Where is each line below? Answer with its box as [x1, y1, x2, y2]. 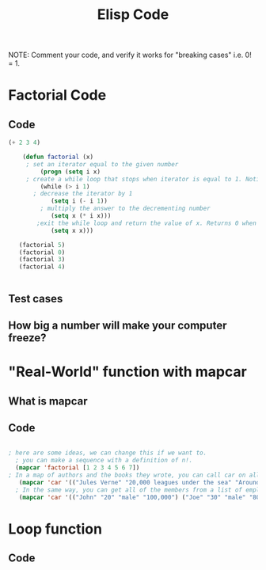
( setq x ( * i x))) [50, 212, 112, 220]
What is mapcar [8, 394, 89, 408]
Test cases [8, 291, 63, 306]
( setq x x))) [50, 226, 93, 234]
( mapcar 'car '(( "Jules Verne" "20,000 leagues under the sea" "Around [18, 478, 260, 486]
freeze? [8, 331, 47, 344]
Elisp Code [97, 6, 169, 24]
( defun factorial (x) [22, 153, 93, 161]
